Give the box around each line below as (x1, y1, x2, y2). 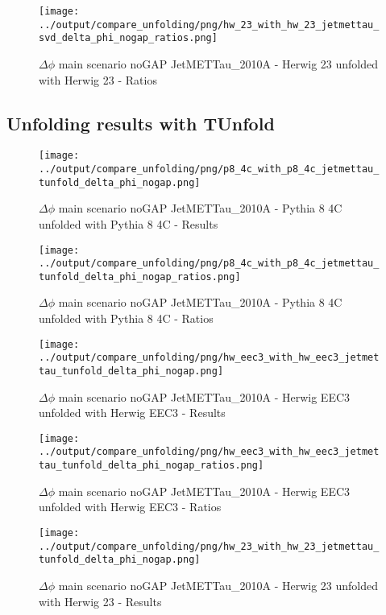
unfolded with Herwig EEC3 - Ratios (39, 498, 222, 515)
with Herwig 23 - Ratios (39, 71, 157, 88)
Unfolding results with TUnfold (6, 110, 275, 135)
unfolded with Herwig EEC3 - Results (39, 404, 226, 421)
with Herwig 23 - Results (39, 592, 162, 609)
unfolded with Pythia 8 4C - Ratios (39, 310, 214, 327)
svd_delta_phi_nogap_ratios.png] (39, 32, 218, 44)
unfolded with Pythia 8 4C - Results (39, 215, 218, 232)
